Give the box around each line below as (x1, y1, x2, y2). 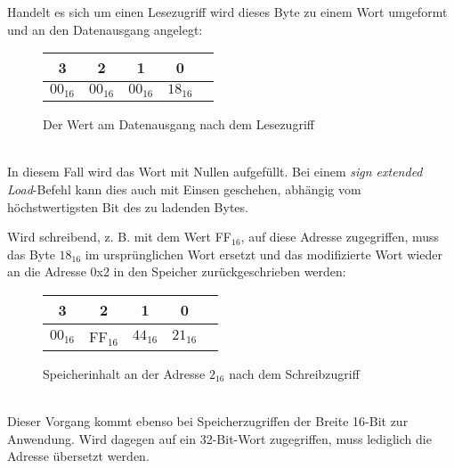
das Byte (7, 244, 55, 263)
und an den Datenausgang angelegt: (7, 20, 203, 38)
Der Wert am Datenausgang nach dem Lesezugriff (43, 115, 314, 134)
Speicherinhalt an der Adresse (43, 364, 206, 382)
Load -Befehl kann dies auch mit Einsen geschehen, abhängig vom (7, 179, 361, 198)
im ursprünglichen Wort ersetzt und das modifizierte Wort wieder (85, 244, 442, 263)
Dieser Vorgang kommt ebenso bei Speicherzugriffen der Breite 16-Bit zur (7, 412, 409, 431)
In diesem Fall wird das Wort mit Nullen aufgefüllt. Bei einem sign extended (7, 162, 423, 181)
